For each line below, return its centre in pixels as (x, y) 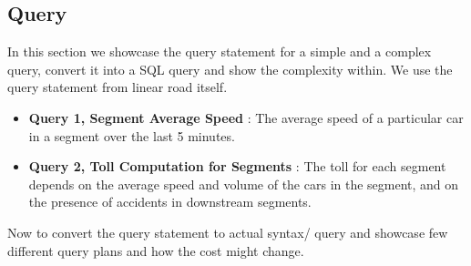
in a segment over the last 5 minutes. (132, 135)
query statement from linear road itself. (118, 87)
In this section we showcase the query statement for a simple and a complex (220, 51)
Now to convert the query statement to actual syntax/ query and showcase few (228, 232)
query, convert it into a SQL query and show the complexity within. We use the (230, 69)
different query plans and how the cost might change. (156, 250)
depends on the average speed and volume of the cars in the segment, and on (244, 184)
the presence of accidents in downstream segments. (170, 202)
